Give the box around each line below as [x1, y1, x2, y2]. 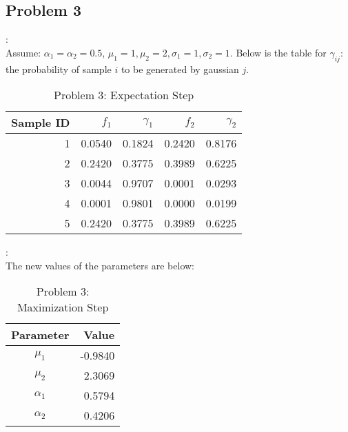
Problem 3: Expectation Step [54, 87, 194, 103]
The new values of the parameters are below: [6, 258, 195, 272]
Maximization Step [17, 299, 109, 316]
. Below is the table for [229, 45, 327, 59]
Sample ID [11, 114, 70, 131]
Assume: [6, 45, 41, 59]
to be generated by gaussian [121, 61, 239, 76]
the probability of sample [6, 61, 112, 76]
